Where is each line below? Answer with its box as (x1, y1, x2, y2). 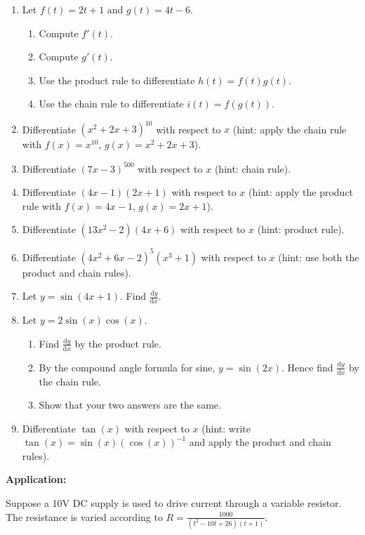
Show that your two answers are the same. (39, 397, 221, 412)
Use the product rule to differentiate (39, 72, 195, 87)
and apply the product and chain (189, 435, 331, 449)
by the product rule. (74, 336, 161, 350)
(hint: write (201, 421, 251, 435)
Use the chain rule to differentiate (39, 96, 184, 111)
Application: (6, 472, 67, 487)
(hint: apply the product (248, 185, 354, 199)
